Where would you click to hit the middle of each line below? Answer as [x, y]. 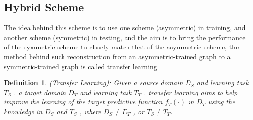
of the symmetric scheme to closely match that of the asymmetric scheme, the [122, 47]
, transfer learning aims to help [190, 92]
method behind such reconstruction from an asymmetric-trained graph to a [117, 56]
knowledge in [23, 111]
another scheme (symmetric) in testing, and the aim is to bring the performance [125, 37]
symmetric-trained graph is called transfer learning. [81, 66]
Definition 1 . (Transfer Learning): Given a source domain [94, 83]
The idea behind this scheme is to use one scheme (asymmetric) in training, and [125, 28]
